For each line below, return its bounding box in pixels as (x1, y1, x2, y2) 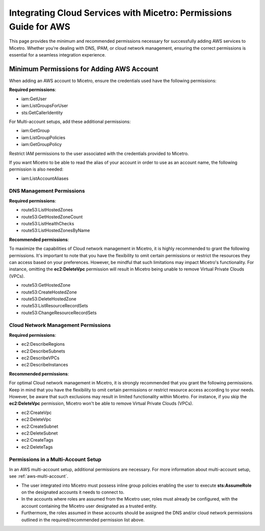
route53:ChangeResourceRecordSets (21, 310, 97, 316)
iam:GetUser (21, 96, 47, 102)
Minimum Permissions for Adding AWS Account (9, 64, 159, 73)
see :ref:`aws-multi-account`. (9, 473, 69, 479)
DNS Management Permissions (9, 187, 85, 194)
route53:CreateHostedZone (21, 289, 77, 295)
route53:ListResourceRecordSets (21, 303, 88, 309)
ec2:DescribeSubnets (21, 348, 66, 354)
